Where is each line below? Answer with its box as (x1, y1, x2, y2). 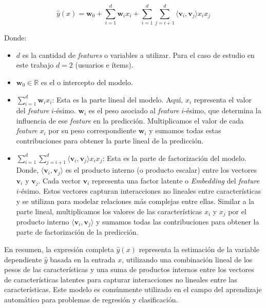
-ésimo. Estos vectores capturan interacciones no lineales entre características (18, 186, 261, 196)
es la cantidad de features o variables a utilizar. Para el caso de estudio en (22, 49, 255, 60)
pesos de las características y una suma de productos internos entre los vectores (4, 264, 254, 275)
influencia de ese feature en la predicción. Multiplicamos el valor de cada (16, 115, 244, 126)
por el (228, 206, 246, 216)
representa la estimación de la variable (139, 244, 259, 255)
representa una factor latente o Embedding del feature (91, 175, 260, 186)
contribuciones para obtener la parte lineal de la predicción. (16, 135, 204, 146)
